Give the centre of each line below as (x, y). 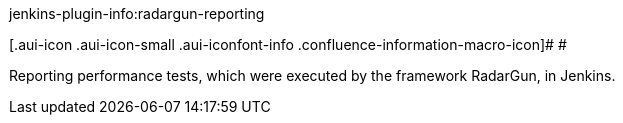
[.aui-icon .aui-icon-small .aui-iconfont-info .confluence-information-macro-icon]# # (288, 44)
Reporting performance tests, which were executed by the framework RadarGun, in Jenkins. (312, 75)
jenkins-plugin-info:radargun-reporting (137, 13)
